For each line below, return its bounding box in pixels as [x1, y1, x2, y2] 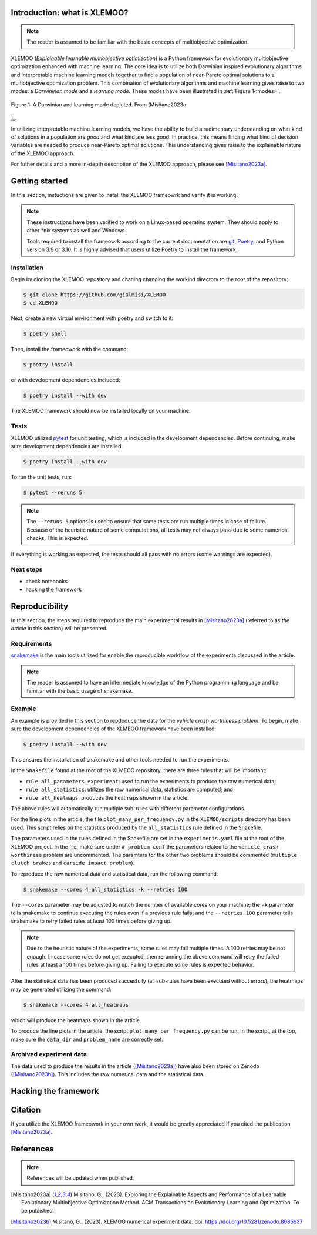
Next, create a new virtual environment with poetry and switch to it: [11, 315, 174, 322]
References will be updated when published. [26, 1174, 134, 1181]
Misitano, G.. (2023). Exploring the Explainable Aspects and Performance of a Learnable [73, 1191, 287, 1198]
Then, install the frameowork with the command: [11, 346, 129, 353]
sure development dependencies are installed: [11, 442, 123, 449]
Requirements [11, 639, 52, 647]
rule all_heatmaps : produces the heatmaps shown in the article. [25, 794, 189, 801]
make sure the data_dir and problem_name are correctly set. [11, 1036, 164, 1043]
